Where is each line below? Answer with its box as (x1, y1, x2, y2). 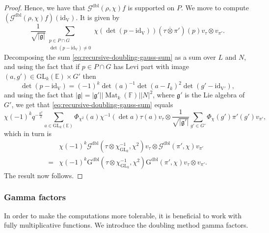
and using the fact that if (4, 61, 80, 71)
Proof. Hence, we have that (4, 2, 85, 12)
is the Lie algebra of (185, 90, 245, 100)
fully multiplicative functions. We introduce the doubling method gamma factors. (4, 220, 248, 230)
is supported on (128, 2, 175, 12)
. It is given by (76, 12, 120, 22)
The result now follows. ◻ (4, 170, 83, 180)
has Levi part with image (113, 61, 189, 71)
